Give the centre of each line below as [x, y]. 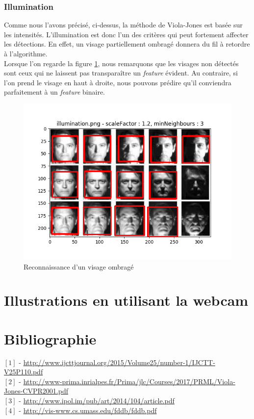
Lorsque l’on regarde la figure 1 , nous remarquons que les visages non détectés [121, 63]
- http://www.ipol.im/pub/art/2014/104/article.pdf [97, 401]
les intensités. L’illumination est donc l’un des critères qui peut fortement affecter [126, 34]
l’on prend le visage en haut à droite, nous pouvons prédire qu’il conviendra [118, 82]
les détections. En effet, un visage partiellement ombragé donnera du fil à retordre [127, 44]
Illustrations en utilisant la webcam [126, 300]
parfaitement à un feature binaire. [54, 92]
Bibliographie [50, 338]
